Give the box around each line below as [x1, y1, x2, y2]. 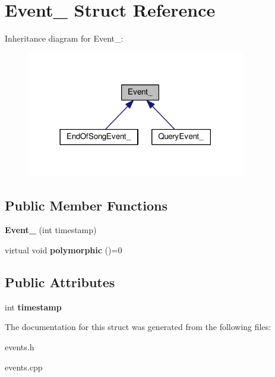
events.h [5, 340, 34, 353]
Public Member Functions [5, 196, 167, 214]
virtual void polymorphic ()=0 [5, 243, 122, 256]
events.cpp [5, 360, 43, 373]
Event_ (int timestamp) [5, 224, 97, 236]
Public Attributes [5, 272, 115, 291]
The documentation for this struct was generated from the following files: [5, 321, 271, 333]
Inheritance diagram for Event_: [5, 32, 124, 45]
